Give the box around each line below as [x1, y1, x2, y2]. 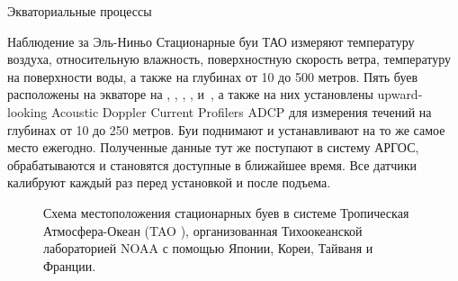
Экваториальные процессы [7, 2, 152, 20]
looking [7, 102, 48, 121]
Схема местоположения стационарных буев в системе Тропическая [43, 203, 409, 222]
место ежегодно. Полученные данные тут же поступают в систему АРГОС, [7, 138, 419, 157]
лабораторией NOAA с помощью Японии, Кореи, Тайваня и [43, 239, 373, 258]
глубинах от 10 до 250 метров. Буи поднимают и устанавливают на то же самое [7, 120, 445, 139]
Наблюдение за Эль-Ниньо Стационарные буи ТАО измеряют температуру [7, 32, 415, 50]
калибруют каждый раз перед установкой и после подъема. [7, 173, 331, 192]
